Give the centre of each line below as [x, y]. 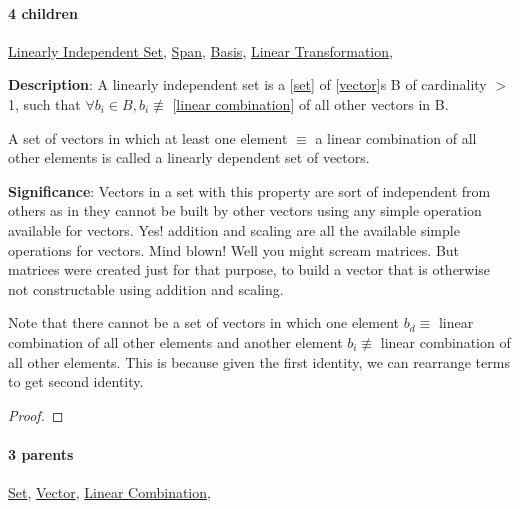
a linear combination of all [396, 137]
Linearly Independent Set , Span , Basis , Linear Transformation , [200, 50]
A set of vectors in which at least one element [148, 137]
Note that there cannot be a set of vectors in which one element [204, 322]
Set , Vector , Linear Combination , [109, 492]
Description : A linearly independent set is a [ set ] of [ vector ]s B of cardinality [247, 84]
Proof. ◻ [36, 414]
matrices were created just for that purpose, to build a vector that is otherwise [249, 269]
